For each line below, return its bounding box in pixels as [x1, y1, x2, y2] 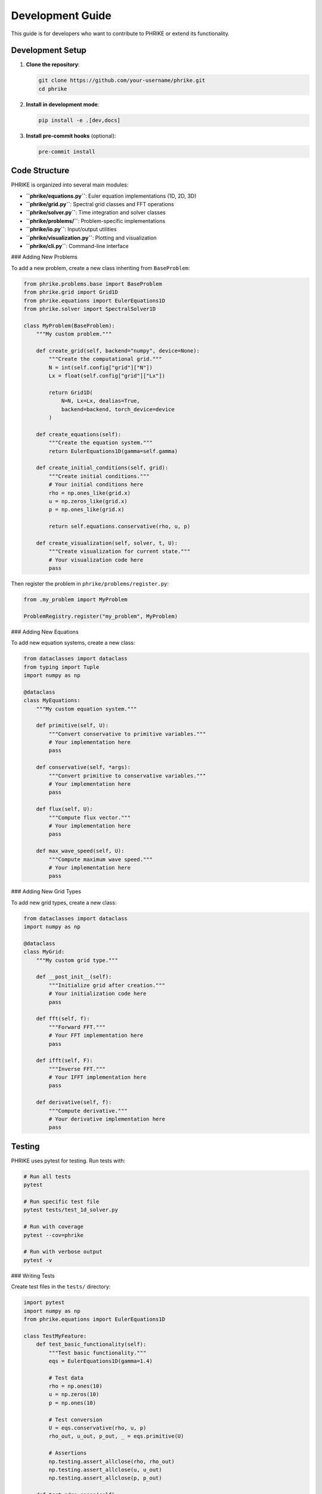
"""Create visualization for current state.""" [48, 548, 191, 555]
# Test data [48, 1374, 83, 1381]
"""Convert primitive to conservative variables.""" [48, 772, 206, 779]
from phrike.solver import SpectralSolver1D [23, 305, 156, 312]
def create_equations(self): [36, 431, 122, 437]
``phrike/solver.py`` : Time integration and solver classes [26, 209, 166, 216]
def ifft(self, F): [36, 1057, 94, 1064]
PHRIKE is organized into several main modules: [11, 181, 129, 188]
